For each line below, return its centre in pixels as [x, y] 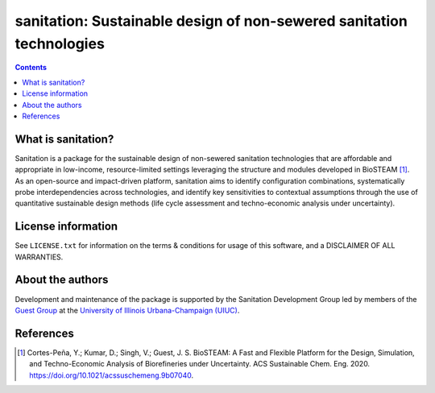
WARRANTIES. [39, 257]
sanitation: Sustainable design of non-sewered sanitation [211, 21]
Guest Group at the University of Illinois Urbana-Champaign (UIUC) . [127, 310]
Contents [31, 68]
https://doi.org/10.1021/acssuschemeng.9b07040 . [111, 375]
